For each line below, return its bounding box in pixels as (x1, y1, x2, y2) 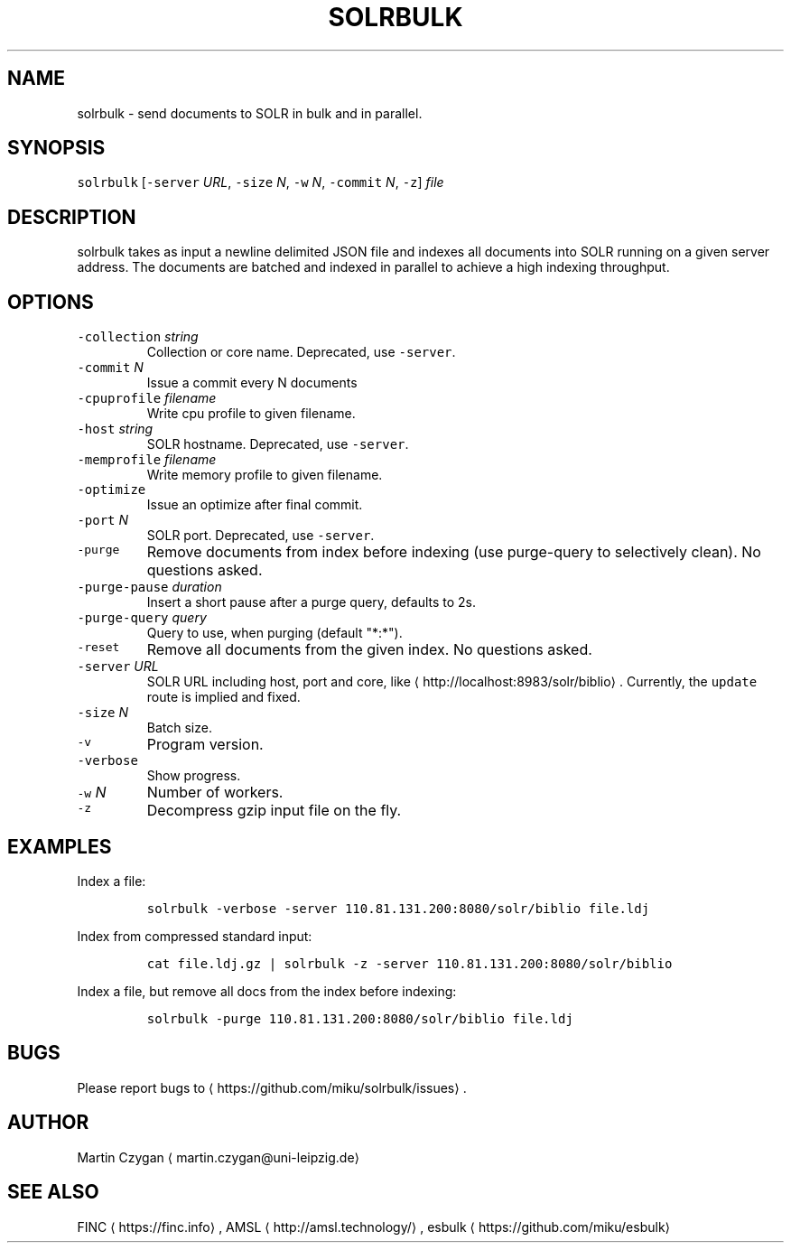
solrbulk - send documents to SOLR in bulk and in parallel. (77, 105, 423, 121)
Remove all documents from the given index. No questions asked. (146, 640, 592, 659)
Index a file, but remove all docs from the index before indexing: (77, 983, 457, 999)
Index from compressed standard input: (77, 928, 312, 944)
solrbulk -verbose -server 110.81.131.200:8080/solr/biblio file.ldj (146, 900, 650, 916)
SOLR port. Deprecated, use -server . (146, 527, 375, 544)
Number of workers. (146, 783, 284, 802)
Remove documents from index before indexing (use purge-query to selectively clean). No (146, 543, 761, 562)
